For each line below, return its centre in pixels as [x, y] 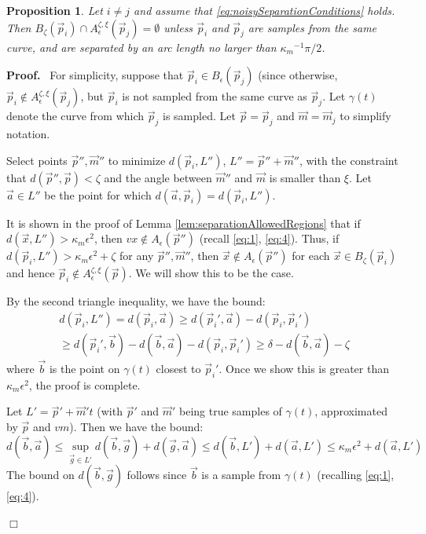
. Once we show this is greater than [304, 369]
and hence [31, 273]
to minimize [137, 160]
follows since [157, 475]
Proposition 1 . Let [55, 10]
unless [178, 27]
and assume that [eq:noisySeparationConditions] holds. [264, 10]
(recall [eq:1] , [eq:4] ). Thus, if [269, 238]
